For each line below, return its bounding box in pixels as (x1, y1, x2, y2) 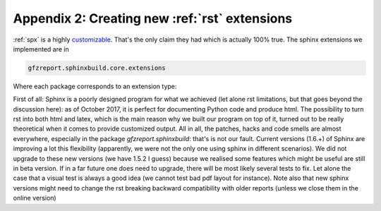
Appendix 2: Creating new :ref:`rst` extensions (13, 11, 293, 26)
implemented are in (13, 44, 70, 53)
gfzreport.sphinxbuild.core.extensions (28, 64, 166, 72)
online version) (13, 194, 56, 203)
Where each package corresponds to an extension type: (13, 82, 177, 90)
